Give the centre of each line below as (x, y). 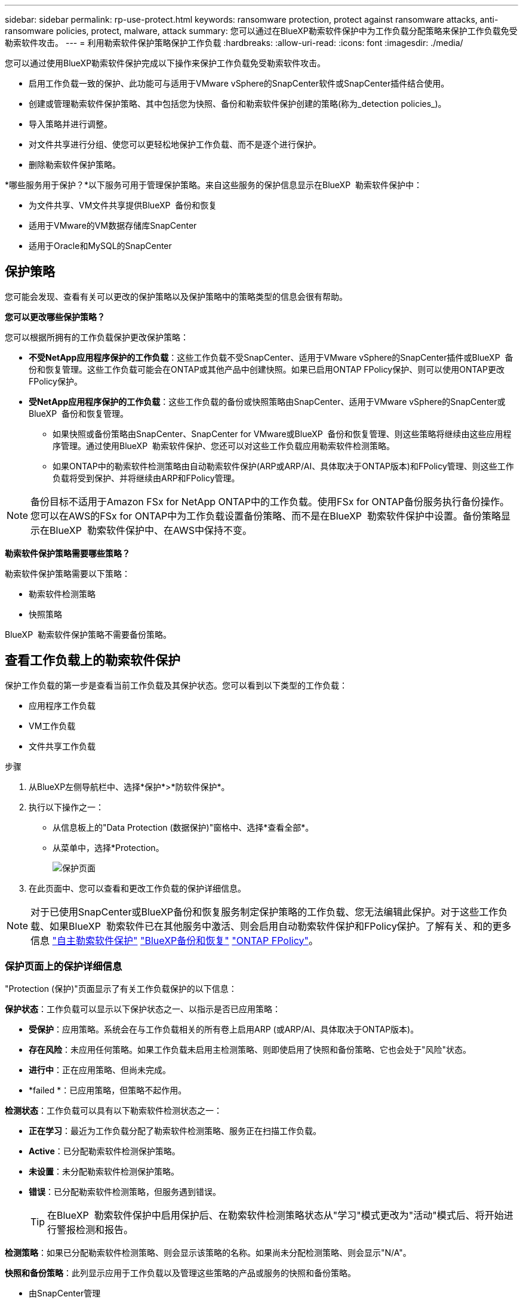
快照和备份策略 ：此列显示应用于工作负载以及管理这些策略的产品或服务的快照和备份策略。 (180, 1273)
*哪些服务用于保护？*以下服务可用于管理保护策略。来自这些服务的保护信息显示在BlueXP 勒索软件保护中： (213, 185)
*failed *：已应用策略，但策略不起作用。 (108, 1090)
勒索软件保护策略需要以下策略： (67, 573)
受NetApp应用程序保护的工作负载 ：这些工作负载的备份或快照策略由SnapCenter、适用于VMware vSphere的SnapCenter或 (267, 401)
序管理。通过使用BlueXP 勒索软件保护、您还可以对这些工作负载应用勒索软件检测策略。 (224, 445)
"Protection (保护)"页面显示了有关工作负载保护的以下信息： (121, 989)
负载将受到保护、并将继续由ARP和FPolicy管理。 (146, 478)
